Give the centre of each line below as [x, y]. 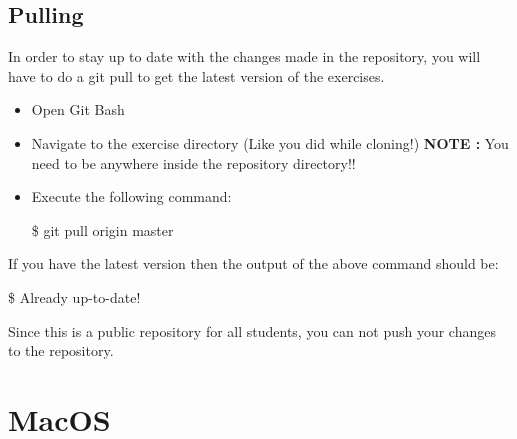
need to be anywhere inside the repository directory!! [193, 162]
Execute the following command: [131, 196]
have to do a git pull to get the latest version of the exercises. [196, 75]
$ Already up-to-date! [74, 296]
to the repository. [61, 350]
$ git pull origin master [102, 229]
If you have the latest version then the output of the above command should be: [253, 263]
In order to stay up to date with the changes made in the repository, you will [244, 56]
